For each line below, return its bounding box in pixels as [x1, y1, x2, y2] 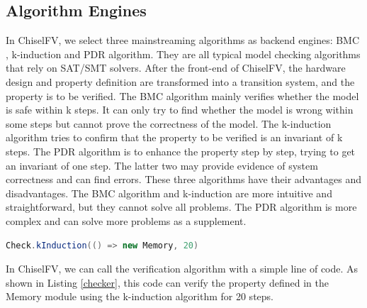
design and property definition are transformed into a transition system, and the [6, 74, 355, 89]
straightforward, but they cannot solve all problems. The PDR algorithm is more [6, 199, 357, 214]
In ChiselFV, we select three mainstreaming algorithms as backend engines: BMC [6, 33, 360, 48]
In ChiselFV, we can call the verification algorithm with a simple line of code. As [6, 261, 358, 276]
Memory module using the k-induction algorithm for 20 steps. [6, 289, 273, 304]
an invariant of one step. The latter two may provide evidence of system [6, 158, 318, 172]
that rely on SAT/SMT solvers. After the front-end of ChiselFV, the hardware [6, 60, 346, 75]
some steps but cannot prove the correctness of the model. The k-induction [6, 116, 332, 131]
